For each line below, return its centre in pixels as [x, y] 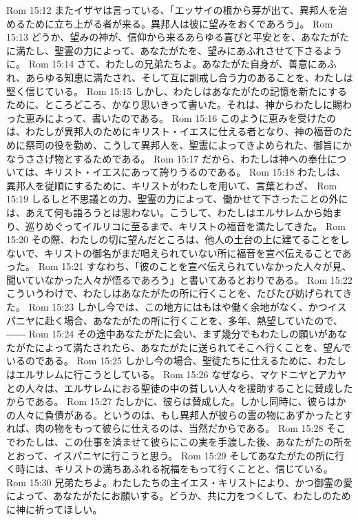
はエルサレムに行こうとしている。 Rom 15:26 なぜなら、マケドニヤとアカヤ [177, 374]
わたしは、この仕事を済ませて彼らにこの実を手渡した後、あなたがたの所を [184, 441]
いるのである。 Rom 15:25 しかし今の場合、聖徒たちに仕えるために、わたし [176, 361]
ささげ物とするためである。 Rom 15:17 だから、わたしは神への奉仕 [176, 158]
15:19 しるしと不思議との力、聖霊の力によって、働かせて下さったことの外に [177, 199]
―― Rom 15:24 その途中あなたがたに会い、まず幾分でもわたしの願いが [167, 334]
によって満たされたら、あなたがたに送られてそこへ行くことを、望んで [193, 347]
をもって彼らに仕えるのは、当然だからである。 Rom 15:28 [193, 428]
